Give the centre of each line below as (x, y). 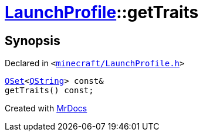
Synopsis (33, 40)
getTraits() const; (49, 91)
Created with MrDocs (46, 108)
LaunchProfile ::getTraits (102, 12)
